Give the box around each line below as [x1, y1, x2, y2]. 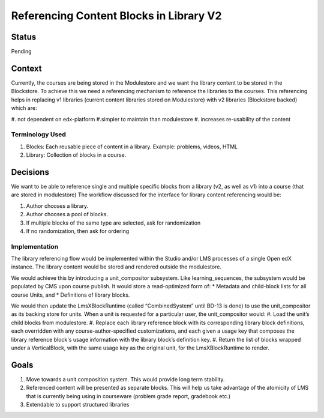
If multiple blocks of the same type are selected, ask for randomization [26, 219, 201, 226]
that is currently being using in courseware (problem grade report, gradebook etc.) [26, 392, 231, 399]
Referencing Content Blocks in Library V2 [11, 9, 222, 22]
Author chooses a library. [26, 202, 89, 210]
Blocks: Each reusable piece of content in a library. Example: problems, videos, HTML [26, 143, 238, 150]
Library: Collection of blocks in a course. [26, 151, 127, 159]
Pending [11, 48, 32, 55]
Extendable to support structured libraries [26, 401, 130, 408]
